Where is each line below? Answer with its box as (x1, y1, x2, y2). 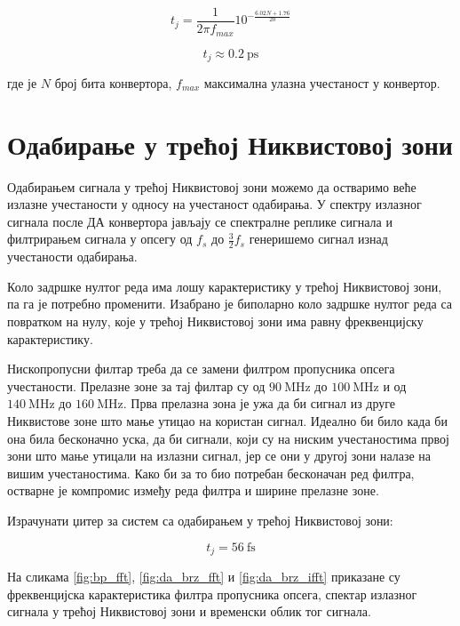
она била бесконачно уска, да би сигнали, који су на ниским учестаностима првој (7, 429, 449, 447)
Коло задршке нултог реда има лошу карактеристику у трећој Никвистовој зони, (7, 277, 442, 295)
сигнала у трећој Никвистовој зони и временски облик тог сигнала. (7, 602, 371, 621)
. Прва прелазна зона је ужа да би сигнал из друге (123, 394, 396, 413)
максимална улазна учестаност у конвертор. (203, 73, 440, 92)
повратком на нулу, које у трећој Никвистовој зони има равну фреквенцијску (7, 312, 424, 331)
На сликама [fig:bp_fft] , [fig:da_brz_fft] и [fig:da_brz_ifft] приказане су (7, 567, 401, 586)
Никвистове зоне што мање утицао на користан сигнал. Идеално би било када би (7, 412, 448, 430)
